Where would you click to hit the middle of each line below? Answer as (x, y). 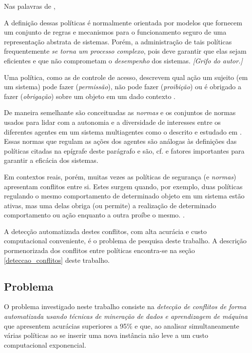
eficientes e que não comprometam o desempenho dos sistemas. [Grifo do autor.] (123, 60)
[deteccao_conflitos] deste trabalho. (57, 260)
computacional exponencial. (45, 344)
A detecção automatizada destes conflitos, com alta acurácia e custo (105, 231)
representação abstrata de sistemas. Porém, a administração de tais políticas (118, 41)
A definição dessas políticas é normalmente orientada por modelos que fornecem (123, 22)
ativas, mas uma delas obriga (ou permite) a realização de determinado (110, 205)
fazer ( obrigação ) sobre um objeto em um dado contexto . (90, 96)
